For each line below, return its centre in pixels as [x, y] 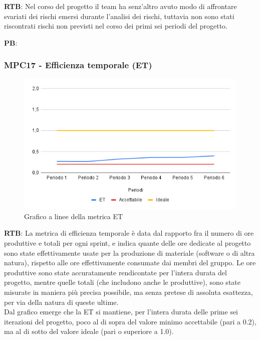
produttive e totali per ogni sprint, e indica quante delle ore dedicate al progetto [127, 243]
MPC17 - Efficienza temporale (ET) [78, 65]
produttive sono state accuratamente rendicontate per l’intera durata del [115, 272]
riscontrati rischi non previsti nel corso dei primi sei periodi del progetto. [116, 26]
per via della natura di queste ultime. [61, 302]
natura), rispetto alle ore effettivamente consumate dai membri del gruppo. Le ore [130, 263]
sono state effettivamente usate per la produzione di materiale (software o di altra [129, 252]
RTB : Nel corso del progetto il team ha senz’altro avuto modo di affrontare [120, 6]
